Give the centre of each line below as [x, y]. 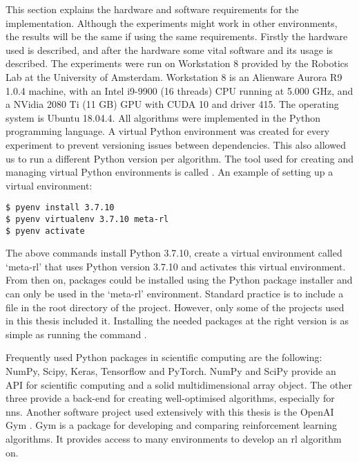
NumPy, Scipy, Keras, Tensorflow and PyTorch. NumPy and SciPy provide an [171, 371]
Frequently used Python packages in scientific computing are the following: [164, 357]
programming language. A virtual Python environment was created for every [168, 131]
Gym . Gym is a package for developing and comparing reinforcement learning [171, 425]
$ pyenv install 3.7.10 [60, 208]
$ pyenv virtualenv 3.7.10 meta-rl [87, 219]
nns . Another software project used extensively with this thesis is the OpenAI [170, 411]
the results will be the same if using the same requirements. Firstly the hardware [177, 36]
